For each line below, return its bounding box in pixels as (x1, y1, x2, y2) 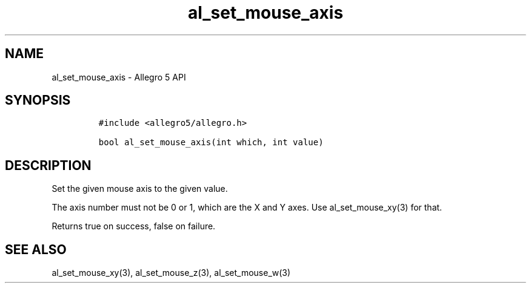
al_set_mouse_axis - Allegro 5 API (52, 71, 186, 82)
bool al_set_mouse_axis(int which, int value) (98, 137, 324, 148)
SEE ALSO (5, 241, 67, 257)
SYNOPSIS (5, 93, 71, 108)
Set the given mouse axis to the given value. (52, 183, 228, 194)
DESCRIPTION (5, 157, 92, 173)
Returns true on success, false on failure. (52, 221, 216, 232)
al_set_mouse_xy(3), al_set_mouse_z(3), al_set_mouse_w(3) (52, 267, 291, 278)
